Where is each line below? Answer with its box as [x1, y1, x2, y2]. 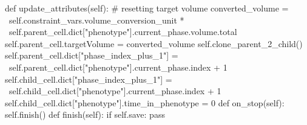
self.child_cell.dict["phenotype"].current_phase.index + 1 [8, 85, 221, 97]
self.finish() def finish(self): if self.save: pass [5, 108, 165, 121]
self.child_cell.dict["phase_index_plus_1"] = [5, 72, 172, 85]
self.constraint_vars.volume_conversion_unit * [8, 13, 184, 26]
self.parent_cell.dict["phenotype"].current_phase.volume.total [8, 25, 237, 38]
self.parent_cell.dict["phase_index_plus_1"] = [5, 49, 178, 62]
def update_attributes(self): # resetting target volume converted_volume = [5, 2, 289, 14]
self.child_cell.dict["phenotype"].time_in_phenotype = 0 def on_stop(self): [5, 96, 285, 109]
